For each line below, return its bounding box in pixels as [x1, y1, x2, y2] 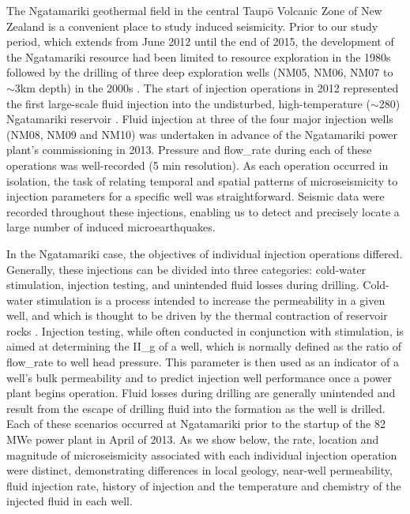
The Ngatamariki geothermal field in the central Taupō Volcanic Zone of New [6, 2, 382, 18]
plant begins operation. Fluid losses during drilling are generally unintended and [6, 385, 396, 401]
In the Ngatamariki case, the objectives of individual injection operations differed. [6, 245, 403, 261]
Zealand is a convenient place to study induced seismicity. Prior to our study [6, 17, 378, 34]
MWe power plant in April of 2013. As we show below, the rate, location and [6, 431, 379, 448]
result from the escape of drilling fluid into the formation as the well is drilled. [6, 400, 386, 416]
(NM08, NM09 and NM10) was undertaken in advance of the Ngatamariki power [6, 126, 397, 142]
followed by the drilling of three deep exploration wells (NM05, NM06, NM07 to [6, 64, 393, 81]
